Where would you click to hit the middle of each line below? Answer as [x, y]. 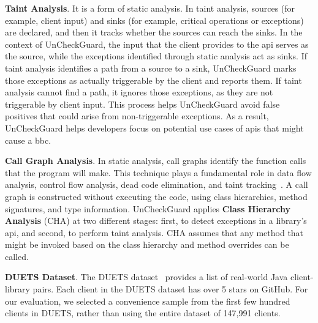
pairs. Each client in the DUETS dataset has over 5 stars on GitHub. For [170, 289]
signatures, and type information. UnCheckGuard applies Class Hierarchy [148, 208]
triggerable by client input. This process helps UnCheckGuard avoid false [142, 104]
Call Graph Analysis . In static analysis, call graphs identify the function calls [156, 161]
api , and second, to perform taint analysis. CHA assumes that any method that [154, 232]
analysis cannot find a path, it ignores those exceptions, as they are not [139, 92]
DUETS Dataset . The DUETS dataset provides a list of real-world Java [146, 277]
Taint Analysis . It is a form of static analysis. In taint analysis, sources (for [150, 8]
